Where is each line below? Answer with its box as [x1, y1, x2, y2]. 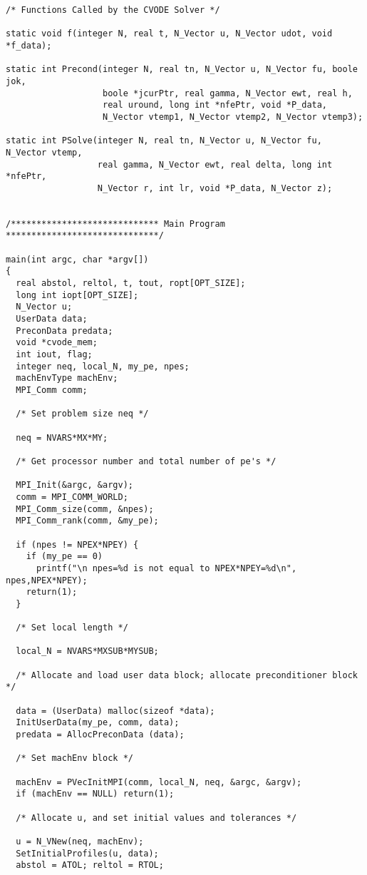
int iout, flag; [16, 349, 93, 360]
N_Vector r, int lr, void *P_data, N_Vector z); [97, 183, 333, 193]
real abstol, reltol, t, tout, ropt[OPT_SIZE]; [16, 278, 246, 289]
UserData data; [16, 314, 88, 324]
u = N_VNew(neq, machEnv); [16, 836, 144, 846]
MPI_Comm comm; [16, 385, 88, 395]
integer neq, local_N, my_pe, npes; [16, 361, 190, 372]
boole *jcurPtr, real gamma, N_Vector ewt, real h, [103, 88, 353, 98]
